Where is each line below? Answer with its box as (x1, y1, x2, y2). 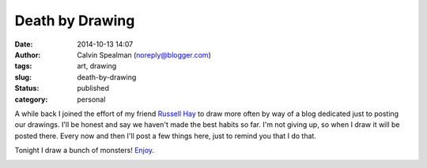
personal (77, 95, 106, 104)
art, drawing (77, 62, 117, 71)
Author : (14, 50, 41, 59)
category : (14, 95, 48, 104)
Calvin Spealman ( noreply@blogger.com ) (77, 50, 211, 59)
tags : (14, 62, 32, 71)
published (77, 84, 110, 93)
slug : (14, 72, 32, 82)
